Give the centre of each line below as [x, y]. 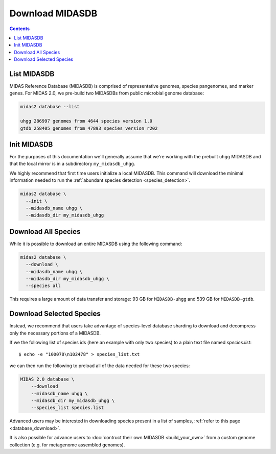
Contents [20, 29]
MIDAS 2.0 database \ [47, 379]
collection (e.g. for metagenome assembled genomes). [67, 445]
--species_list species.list [67, 408]
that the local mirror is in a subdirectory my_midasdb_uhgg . [72, 164]
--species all [43, 286]
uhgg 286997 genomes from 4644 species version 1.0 [86, 121]
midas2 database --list [50, 107]
